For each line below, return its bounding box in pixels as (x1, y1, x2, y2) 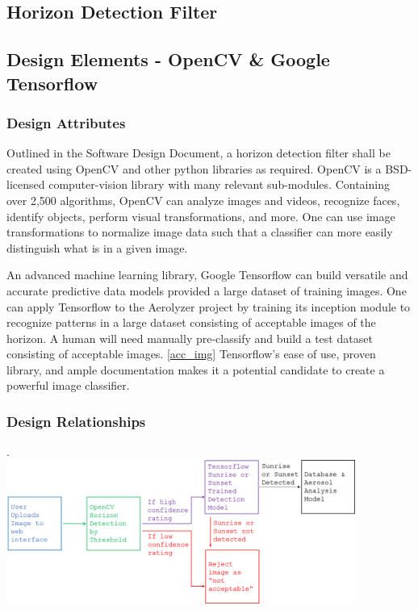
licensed (6, 176, 45, 193)
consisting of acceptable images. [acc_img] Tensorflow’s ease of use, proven (6, 345, 376, 362)
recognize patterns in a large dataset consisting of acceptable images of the (6, 314, 376, 331)
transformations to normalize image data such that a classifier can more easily (6, 224, 393, 240)
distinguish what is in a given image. (6, 239, 188, 256)
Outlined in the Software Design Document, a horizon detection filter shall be (6, 144, 391, 161)
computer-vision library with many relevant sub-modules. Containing (48, 176, 390, 193)
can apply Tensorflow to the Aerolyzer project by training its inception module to (6, 298, 411, 315)
